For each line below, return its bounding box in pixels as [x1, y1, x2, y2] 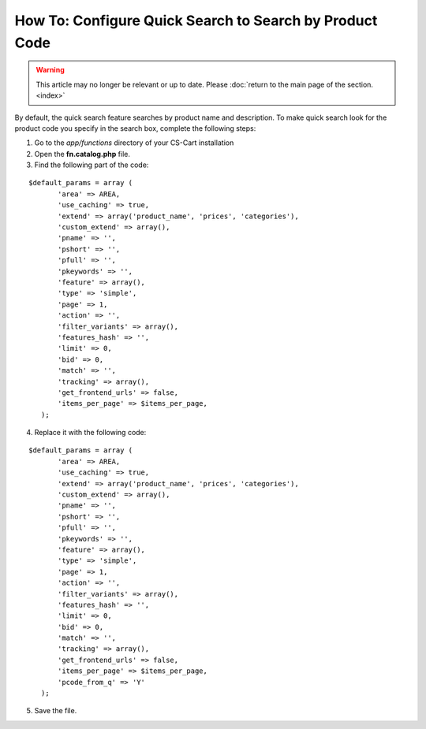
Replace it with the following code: [34, 428, 147, 437]
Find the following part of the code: [34, 160, 149, 169]
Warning [35, 65, 65, 75]
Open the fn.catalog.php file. [34, 149, 130, 158]
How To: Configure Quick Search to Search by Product [14, 12, 378, 29]
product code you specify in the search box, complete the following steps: [14, 123, 256, 133]
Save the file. [34, 706, 77, 716]
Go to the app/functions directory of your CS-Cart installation [34, 138, 234, 147]
